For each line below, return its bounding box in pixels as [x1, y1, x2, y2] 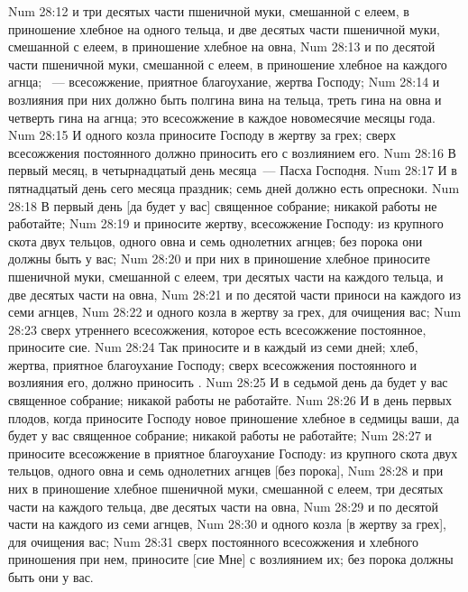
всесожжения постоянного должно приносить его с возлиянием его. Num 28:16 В [8, 143, 456, 162]
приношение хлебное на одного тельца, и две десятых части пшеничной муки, [8, 19, 440, 38]
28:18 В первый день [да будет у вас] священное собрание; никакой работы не [8, 196, 437, 215]
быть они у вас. [8, 568, 94, 586]
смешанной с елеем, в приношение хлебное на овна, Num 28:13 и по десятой [8, 37, 436, 56]
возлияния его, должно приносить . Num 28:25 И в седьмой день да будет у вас [8, 373, 448, 392]
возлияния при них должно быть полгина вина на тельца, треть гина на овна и [8, 89, 442, 108]
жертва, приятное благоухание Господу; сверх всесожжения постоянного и [8, 355, 417, 374]
